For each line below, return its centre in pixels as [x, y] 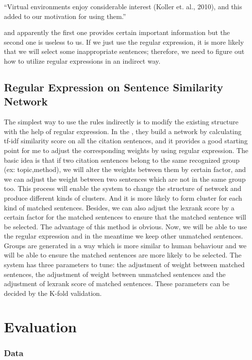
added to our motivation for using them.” [65, 16]
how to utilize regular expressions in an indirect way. [82, 60]
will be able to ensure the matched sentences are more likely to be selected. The [123, 255]
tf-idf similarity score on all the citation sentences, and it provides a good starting [126, 141]
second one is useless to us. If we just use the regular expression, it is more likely [124, 42]
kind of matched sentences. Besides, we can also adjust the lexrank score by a [119, 207]
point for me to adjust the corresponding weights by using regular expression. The [126, 150]
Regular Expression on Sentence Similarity [114, 87]
